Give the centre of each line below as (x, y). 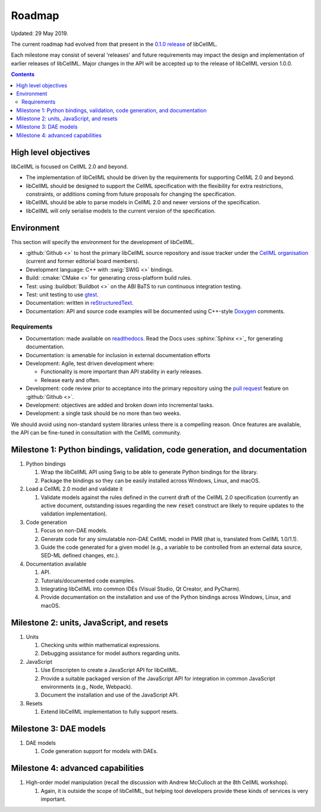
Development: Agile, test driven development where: (90, 364)
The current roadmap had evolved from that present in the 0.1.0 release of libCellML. (114, 44)
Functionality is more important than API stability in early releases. (122, 371)
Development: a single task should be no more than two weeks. (103, 413)
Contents (23, 74)
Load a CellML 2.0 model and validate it (74, 489)
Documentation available (56, 564)
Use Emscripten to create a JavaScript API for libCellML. (110, 670)
